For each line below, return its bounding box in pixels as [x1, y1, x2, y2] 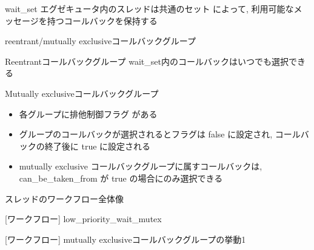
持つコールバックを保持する [47, 14, 158, 27]
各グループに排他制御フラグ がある [19, 107, 158, 120]
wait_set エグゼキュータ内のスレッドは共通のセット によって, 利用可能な [5, 2, 294, 15]
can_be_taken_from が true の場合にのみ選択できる [19, 171, 223, 184]
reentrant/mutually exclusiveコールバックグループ [5, 35, 196, 47]
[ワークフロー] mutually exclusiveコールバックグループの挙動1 [5, 232, 246, 245]
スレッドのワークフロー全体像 [5, 192, 124, 205]
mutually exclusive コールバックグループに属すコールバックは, [19, 160, 262, 173]
